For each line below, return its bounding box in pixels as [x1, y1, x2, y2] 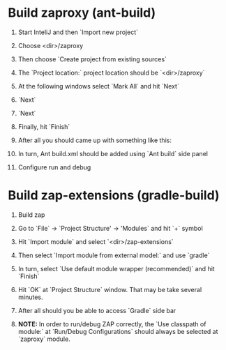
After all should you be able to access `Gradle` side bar [17, 306, 176, 314]
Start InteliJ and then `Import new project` [17, 28, 139, 36]
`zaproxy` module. [17, 335, 70, 343]
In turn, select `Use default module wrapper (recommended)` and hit [17, 264, 215, 273]
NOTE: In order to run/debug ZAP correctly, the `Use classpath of [17, 319, 206, 328]
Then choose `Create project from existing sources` [17, 54, 167, 63]
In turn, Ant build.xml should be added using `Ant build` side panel [17, 149, 209, 158]
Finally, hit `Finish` [17, 122, 70, 130]
